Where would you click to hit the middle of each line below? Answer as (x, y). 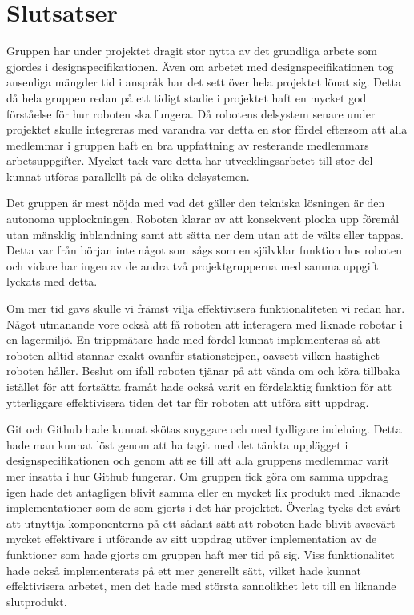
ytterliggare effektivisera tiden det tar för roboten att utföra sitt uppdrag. (188, 402)
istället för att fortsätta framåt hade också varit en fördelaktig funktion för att (199, 386)
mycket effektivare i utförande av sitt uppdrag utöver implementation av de (192, 539)
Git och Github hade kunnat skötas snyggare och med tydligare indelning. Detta (204, 429)
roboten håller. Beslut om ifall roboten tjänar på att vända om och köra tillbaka (203, 371)
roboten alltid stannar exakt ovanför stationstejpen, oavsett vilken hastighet (193, 355)
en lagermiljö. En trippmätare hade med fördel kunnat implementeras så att (193, 339)
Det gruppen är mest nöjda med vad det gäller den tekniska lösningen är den (196, 203)
